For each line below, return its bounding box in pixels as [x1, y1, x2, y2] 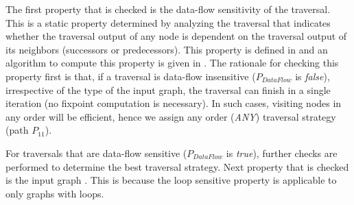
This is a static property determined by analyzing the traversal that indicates [5, 15, 331, 29]
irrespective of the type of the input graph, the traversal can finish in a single [5, 82, 331, 97]
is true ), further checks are [226, 145, 338, 160]
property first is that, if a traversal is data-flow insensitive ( [5, 69, 256, 83]
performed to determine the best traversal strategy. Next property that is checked [5, 159, 349, 173]
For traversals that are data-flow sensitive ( [5, 145, 187, 160]
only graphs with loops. [5, 186, 104, 200]
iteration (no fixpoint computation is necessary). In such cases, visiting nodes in [5, 96, 342, 110]
